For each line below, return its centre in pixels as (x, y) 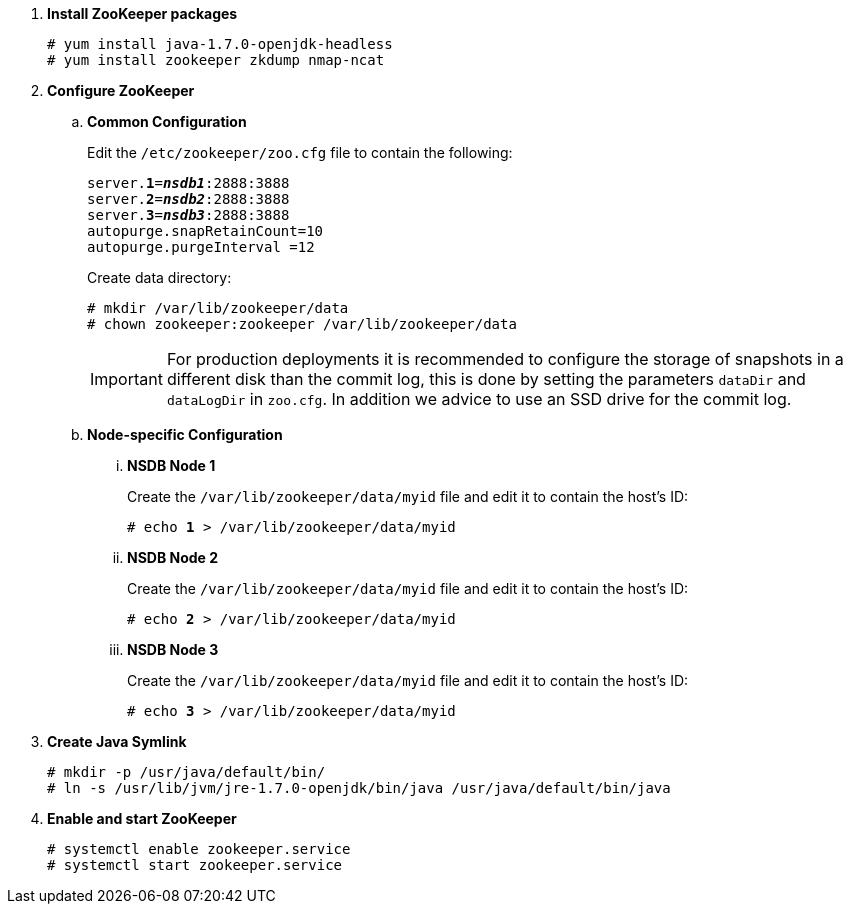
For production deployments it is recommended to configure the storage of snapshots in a (505, 359)
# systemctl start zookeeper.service (195, 865)
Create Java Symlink (117, 741)
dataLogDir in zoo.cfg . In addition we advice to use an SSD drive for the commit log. (479, 399)
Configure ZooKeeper (121, 90)
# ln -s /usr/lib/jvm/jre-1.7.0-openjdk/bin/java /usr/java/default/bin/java (359, 788)
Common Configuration (167, 121)
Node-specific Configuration (185, 434)
